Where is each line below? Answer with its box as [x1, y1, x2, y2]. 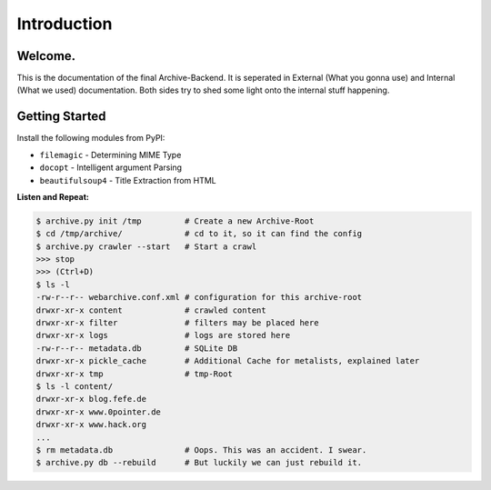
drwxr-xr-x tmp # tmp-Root [35, 368, 234, 379]
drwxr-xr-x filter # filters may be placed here [35, 318, 319, 328]
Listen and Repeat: [16, 191, 90, 202]
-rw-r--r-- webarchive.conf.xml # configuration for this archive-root [35, 292, 363, 303]
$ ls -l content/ [35, 381, 114, 391]
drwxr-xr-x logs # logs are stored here [35, 330, 291, 341]
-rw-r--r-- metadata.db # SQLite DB [35, 343, 238, 354]
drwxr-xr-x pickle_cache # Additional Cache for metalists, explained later [35, 355, 420, 366]
